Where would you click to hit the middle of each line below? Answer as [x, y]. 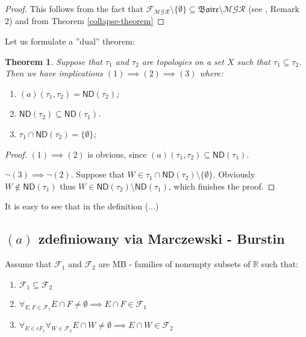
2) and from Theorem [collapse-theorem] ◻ [85, 21]
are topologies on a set [183, 61]
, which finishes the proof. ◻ [222, 186]
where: [211, 73]
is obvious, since [117, 154]
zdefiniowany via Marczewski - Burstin [161, 239]
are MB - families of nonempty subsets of [174, 264]
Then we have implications [54, 73]
